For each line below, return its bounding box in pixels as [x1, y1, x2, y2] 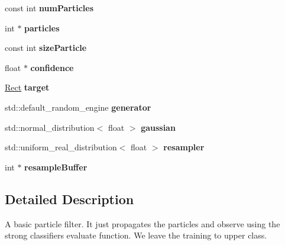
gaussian [141, 121, 176, 133]
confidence [30, 61, 74, 73]
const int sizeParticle [5, 41, 87, 54]
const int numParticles [5, 2, 93, 14]
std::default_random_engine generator [5, 101, 151, 113]
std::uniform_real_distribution [5, 141, 117, 153]
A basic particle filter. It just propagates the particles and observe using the [5, 217, 280, 230]
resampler [163, 141, 205, 153]
